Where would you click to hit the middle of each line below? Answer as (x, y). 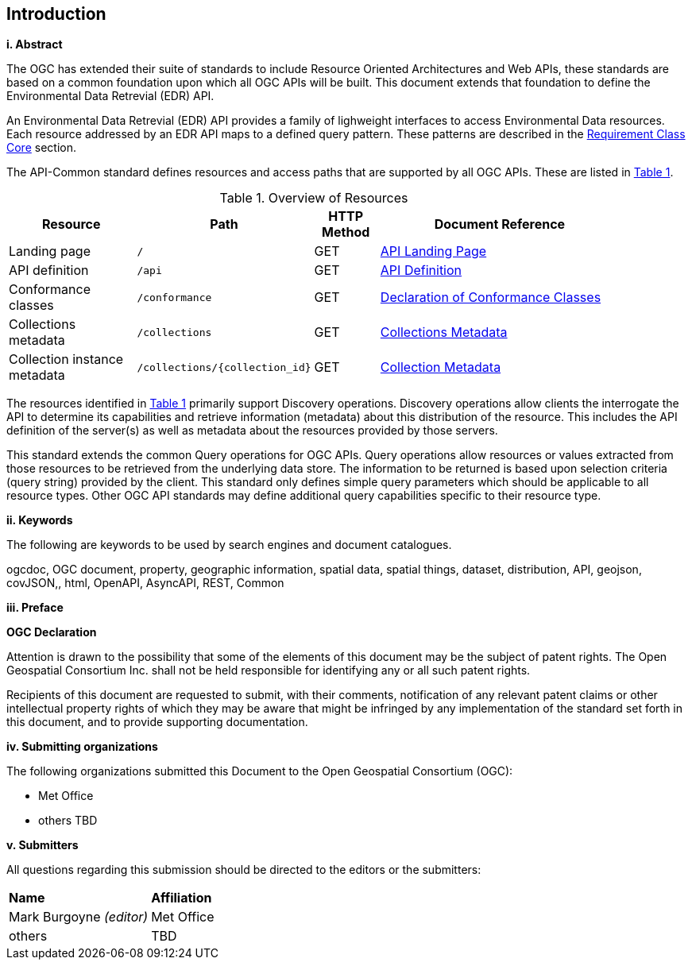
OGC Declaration (52, 632)
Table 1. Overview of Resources (314, 198)
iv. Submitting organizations (82, 747)
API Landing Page (433, 251)
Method (346, 232)
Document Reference (500, 224)
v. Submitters (43, 845)
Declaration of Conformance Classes (491, 298)
